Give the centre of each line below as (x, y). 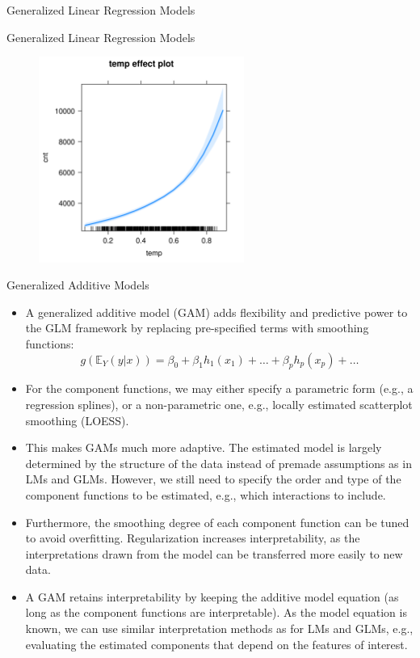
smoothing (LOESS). (77, 420)
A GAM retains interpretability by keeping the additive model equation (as (212, 596)
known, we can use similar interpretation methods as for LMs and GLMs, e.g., (219, 628)
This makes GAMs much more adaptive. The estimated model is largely (204, 447)
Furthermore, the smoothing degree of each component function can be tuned (217, 522)
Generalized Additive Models (78, 285)
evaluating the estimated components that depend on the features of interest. (216, 644)
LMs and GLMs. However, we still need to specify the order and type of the (213, 479)
